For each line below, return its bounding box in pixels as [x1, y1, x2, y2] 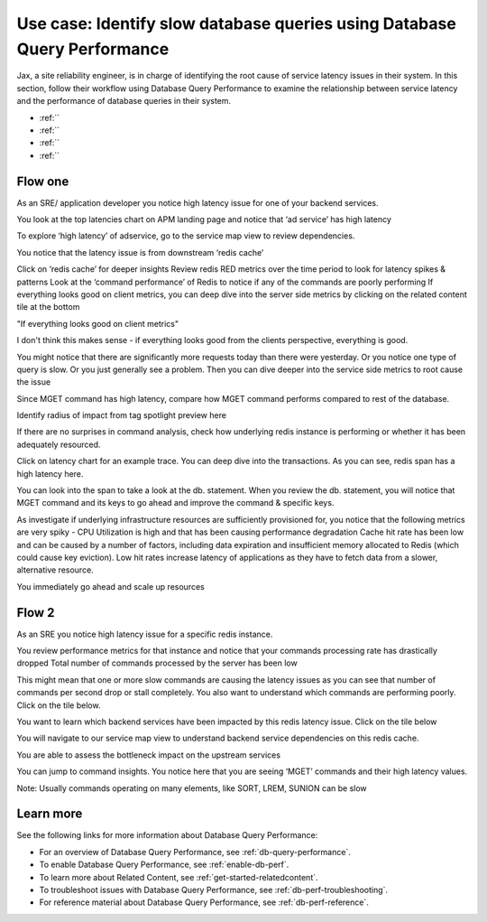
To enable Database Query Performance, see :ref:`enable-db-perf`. [39, 859, 289, 871]
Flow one [16, 173, 69, 189]
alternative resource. [16, 564, 94, 575]
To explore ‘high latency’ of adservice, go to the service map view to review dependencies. [16, 230, 355, 241]
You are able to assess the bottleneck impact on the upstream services [16, 750, 281, 760]
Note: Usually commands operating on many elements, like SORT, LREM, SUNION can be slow [16, 782, 367, 794]
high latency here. [16, 468, 84, 479]
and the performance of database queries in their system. [16, 96, 232, 107]
